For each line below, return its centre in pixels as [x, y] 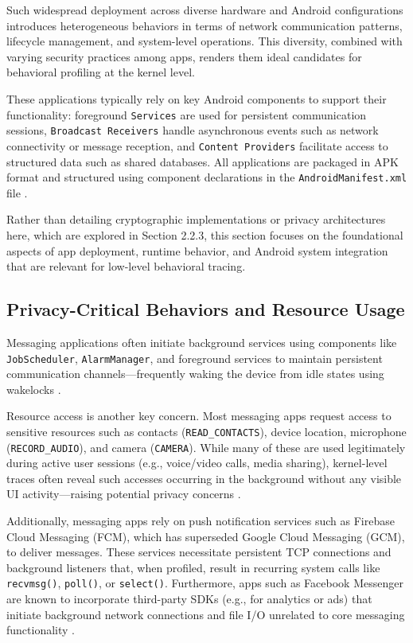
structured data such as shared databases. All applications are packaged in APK [203, 161]
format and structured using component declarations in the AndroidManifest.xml [207, 177]
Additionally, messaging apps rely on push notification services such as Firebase [201, 521]
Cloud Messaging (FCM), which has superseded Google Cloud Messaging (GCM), [206, 536]
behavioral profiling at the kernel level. [101, 72]
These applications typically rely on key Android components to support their [197, 98]
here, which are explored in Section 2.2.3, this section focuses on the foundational [205, 234]
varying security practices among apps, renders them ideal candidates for [184, 56]
